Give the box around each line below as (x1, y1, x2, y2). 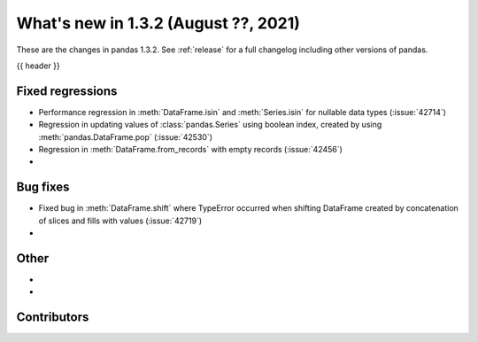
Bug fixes (16, 180, 70, 195)
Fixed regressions (16, 83, 118, 98)
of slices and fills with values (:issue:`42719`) (38, 215, 203, 226)
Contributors (16, 310, 89, 325)
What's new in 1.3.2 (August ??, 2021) (16, 13, 301, 33)
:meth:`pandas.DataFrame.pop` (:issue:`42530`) (38, 131, 212, 142)
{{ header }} (16, 60, 61, 71)
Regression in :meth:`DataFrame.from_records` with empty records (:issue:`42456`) (38, 144, 343, 155)
